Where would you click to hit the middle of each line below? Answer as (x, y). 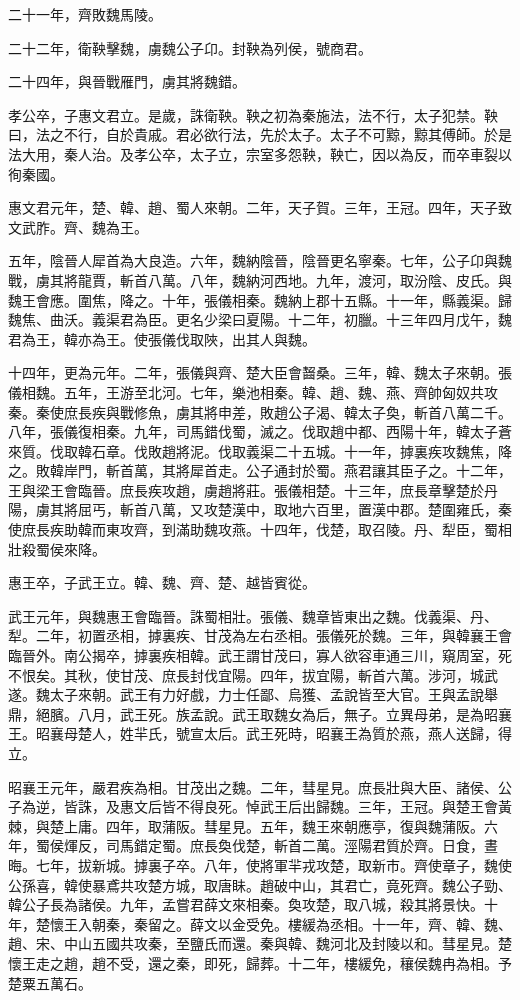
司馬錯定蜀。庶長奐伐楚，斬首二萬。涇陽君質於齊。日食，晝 (301, 845)
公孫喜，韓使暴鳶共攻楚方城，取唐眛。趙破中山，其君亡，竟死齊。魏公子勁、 (260, 884)
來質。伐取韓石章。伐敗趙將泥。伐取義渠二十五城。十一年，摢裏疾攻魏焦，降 (260, 450)
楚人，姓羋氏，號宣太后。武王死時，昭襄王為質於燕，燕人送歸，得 (294, 733)
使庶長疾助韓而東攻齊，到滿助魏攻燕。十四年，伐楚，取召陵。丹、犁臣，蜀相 (260, 529)
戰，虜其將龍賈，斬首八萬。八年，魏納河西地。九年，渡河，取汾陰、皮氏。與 (260, 279)
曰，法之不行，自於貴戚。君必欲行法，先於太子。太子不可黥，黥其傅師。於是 (260, 134)
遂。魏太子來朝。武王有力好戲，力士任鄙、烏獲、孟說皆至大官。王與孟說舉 (253, 694)
